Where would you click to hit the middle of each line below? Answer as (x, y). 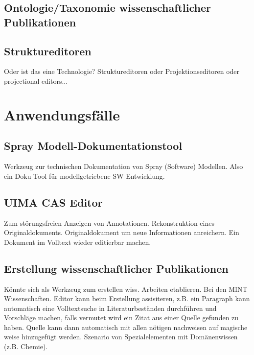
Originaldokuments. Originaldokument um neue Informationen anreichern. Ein (122, 232)
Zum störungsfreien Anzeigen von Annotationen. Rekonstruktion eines (109, 223)
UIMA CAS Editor (53, 202)
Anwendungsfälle (62, 114)
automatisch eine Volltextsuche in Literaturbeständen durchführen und (110, 308)
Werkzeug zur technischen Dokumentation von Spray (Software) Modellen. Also (124, 166)
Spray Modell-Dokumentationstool (93, 146)
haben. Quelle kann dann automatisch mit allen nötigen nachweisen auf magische (126, 327)
